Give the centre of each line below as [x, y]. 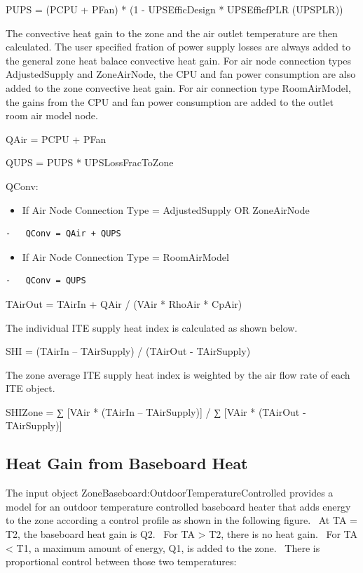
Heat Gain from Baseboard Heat [127, 463]
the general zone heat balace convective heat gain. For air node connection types [179, 60]
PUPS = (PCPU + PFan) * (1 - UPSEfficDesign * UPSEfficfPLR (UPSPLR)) [174, 9]
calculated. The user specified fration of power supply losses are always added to [178, 47]
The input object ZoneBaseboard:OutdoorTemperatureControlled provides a [170, 493]
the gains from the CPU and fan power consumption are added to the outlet [170, 101]
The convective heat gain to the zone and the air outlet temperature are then [172, 33]
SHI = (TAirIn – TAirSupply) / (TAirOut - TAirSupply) [128, 351]
